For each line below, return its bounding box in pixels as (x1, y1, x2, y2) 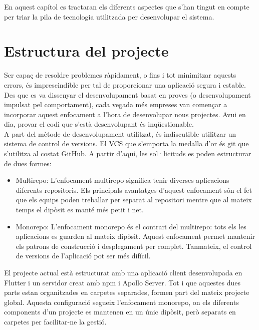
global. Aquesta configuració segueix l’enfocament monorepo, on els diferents (4, 296, 239, 307)
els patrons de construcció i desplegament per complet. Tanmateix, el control (16, 240, 252, 251)
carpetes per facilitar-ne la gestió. (4, 316, 107, 326)
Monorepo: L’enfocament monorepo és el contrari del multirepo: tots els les (16, 221, 246, 231)
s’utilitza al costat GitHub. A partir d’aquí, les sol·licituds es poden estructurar (4, 148, 251, 159)
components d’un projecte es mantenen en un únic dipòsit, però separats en (4, 306, 236, 317)
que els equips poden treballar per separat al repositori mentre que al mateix (16, 194, 252, 205)
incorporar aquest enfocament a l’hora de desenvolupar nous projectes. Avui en (4, 109, 246, 119)
